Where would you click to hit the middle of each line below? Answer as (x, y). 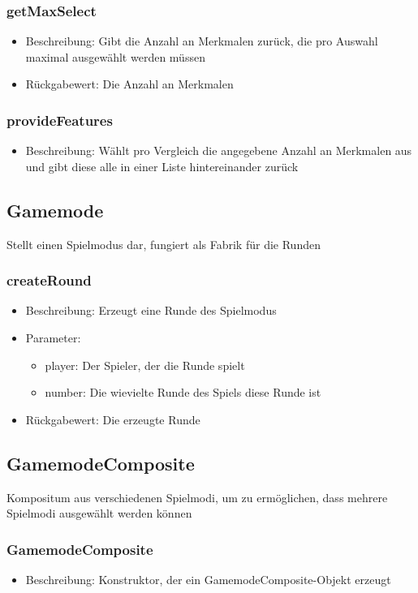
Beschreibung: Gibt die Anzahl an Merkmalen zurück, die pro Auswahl (202, 41)
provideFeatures (60, 120)
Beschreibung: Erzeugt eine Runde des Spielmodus (151, 310)
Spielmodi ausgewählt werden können (99, 513)
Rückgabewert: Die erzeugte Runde (113, 419)
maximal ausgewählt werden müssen (115, 56)
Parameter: (53, 338)
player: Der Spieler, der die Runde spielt (145, 365)
